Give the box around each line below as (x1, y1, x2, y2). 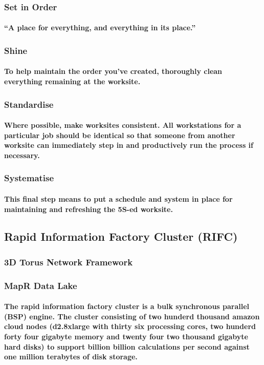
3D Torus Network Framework (4, 255, 133, 268)
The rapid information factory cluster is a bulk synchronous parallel (4, 301, 250, 312)
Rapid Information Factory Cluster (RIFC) (4, 228, 238, 244)
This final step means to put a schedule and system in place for (4, 193, 233, 204)
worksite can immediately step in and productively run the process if (4, 140, 254, 150)
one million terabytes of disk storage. (4, 351, 138, 362)
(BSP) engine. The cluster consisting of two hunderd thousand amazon (4, 311, 260, 321)
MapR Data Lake (4, 279, 77, 292)
